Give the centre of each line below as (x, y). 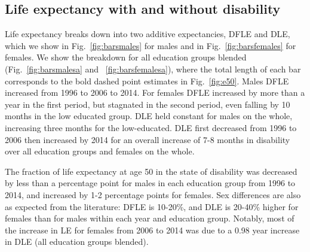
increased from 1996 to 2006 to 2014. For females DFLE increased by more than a (155, 92)
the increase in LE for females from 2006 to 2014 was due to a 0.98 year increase (152, 230)
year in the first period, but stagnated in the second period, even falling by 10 (148, 104)
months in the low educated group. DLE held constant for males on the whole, (149, 116)
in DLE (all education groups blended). (77, 242)
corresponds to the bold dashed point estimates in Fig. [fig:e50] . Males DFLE (147, 81)
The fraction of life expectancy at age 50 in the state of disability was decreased (151, 171)
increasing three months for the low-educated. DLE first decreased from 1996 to (151, 127)
